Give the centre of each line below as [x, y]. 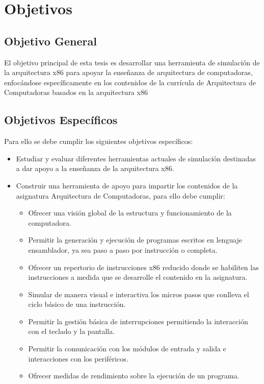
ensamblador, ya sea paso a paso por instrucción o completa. [123, 249]
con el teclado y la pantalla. [72, 331]
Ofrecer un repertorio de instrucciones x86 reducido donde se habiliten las [143, 267]
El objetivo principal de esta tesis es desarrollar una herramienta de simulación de [132, 62]
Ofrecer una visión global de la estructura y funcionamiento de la [130, 213]
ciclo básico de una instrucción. [77, 304]
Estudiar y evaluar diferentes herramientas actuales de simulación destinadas [136, 158]
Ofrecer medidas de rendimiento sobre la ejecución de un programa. [134, 376]
